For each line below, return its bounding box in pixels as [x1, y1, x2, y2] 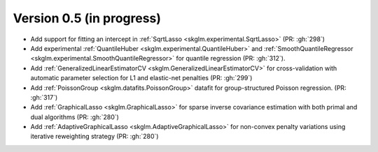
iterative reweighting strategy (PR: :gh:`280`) [30, 132, 159, 141]
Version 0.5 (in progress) [13, 10, 161, 26]
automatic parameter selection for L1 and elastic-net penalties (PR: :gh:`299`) [30, 74, 253, 82]
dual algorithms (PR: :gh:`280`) [30, 112, 119, 121]
